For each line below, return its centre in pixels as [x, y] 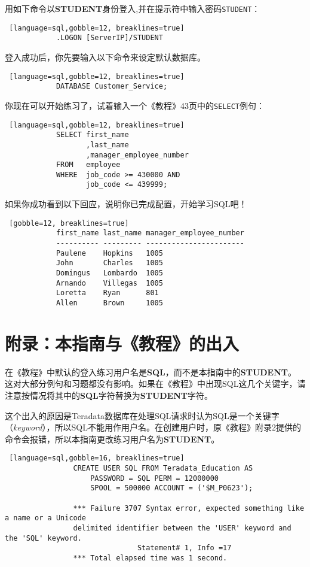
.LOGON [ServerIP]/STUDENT [109, 38]
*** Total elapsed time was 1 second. [150, 558]
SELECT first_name [92, 135]
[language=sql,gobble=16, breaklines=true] [97, 458]
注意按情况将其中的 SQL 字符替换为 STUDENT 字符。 [109, 395]
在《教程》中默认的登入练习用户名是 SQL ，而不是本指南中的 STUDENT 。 [151, 372]
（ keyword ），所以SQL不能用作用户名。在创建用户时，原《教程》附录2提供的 [153, 427]
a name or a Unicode [46, 518]
